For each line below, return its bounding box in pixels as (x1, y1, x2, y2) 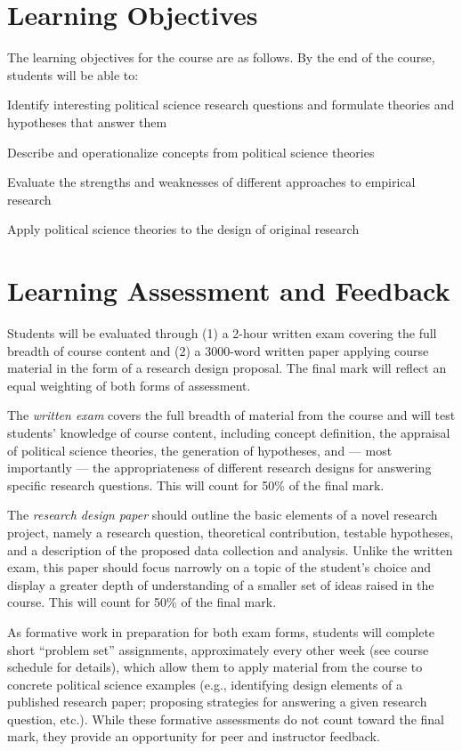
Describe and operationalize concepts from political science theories (7, 142, 375, 161)
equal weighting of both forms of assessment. (7, 375, 251, 394)
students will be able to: (7, 65, 139, 84)
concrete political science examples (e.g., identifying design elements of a (7, 674, 403, 693)
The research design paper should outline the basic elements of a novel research (7, 505, 438, 524)
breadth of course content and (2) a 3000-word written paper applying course (7, 341, 429, 359)
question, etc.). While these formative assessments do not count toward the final (7, 709, 444, 728)
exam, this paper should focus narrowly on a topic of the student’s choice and (7, 558, 432, 577)
